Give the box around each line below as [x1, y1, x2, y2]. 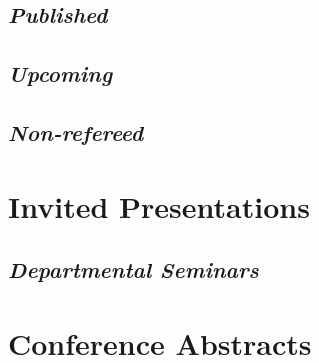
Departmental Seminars [8, 254, 259, 285]
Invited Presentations [8, 185, 310, 226]
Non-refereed [8, 116, 144, 147]
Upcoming [8, 58, 113, 89]
